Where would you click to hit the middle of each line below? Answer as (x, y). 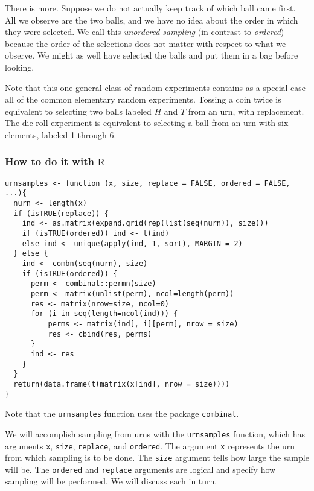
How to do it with (50, 161)
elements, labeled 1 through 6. (61, 134)
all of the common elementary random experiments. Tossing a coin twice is (143, 99)
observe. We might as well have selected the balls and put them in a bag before (152, 55)
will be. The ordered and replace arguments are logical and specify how (140, 469)
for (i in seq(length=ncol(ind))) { (104, 314)
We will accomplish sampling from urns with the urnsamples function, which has (155, 433)
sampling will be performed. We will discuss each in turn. (111, 481)
